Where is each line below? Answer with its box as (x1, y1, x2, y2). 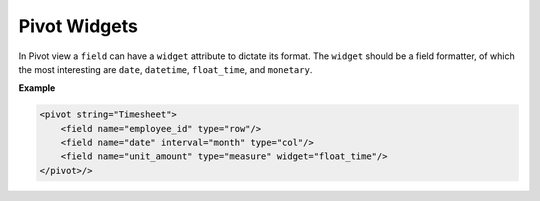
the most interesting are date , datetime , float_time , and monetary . (18, 63, 313, 75)
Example (18, 82, 56, 94)
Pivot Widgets (18, 15, 139, 37)
